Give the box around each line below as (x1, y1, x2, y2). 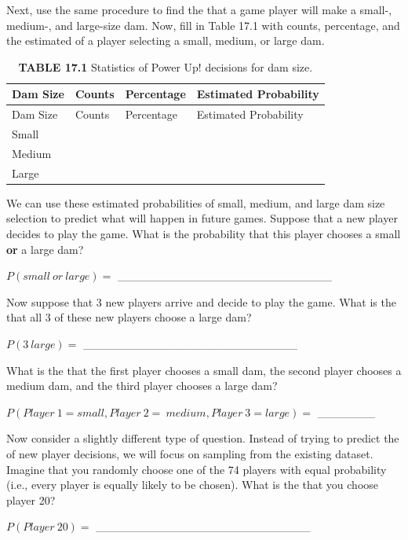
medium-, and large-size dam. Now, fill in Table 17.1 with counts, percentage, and (6, 17, 400, 33)
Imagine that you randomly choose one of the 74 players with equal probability (6, 461, 387, 477)
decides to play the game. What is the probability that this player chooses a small (6, 226, 401, 242)
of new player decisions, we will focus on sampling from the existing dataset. (6, 445, 373, 461)
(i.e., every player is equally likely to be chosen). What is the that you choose (6, 476, 379, 493)
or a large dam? (6, 241, 84, 257)
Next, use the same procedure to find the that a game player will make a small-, (6, 2, 392, 17)
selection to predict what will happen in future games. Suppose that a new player (6, 210, 398, 226)
